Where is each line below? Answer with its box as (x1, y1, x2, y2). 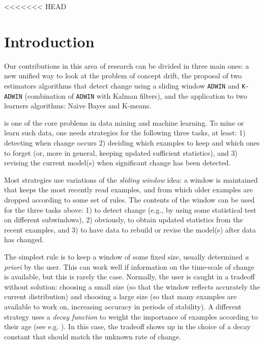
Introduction (4, 31, 95, 51)
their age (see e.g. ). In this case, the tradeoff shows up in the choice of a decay (4, 321, 251, 332)
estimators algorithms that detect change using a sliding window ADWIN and (4, 80, 240, 91)
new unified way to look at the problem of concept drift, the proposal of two (4, 70, 242, 81)
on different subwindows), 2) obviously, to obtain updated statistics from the (4, 214, 243, 225)
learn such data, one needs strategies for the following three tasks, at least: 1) (4, 127, 246, 138)
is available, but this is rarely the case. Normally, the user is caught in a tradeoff (4, 271, 255, 282)
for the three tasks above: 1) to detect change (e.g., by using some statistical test (4, 204, 256, 215)
